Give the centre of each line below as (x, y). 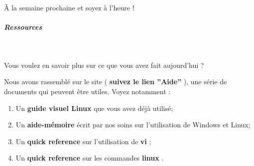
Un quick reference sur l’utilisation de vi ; (83, 141)
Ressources (23, 27)
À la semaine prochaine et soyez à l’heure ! (69, 7)
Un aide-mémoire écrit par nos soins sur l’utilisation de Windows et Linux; (133, 125)
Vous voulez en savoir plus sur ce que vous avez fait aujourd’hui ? (104, 65)
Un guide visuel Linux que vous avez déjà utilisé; (94, 108)
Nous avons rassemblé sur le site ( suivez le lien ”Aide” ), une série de (116, 82)
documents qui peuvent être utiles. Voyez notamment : (87, 91)
